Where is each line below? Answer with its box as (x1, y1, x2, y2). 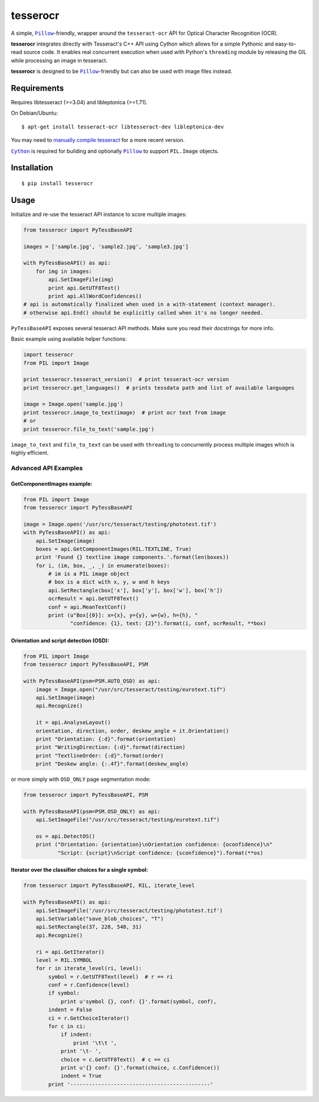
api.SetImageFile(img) (48, 276, 115, 283)
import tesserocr (23, 351, 74, 358)
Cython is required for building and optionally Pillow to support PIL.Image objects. (11, 147, 219, 154)
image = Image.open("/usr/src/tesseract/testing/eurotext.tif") (35, 686, 226, 693)
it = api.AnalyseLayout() (35, 719, 111, 726)
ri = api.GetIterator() (35, 948, 105, 955)
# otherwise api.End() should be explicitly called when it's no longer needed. (23, 309, 263, 316)
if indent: (60, 1031, 93, 1038)
